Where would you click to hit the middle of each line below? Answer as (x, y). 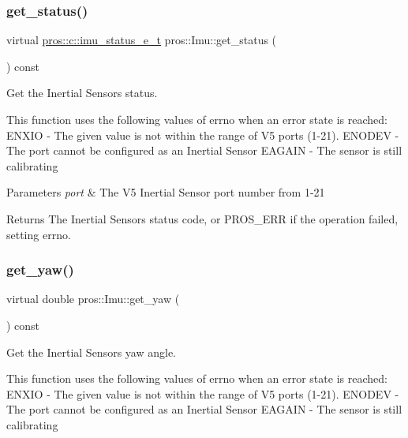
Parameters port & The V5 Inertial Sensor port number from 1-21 (166, 192)
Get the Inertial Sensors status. (82, 93)
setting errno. (39, 234)
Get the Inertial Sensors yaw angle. (91, 352)
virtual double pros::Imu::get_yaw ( (93, 299)
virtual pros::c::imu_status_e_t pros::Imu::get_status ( (142, 40)
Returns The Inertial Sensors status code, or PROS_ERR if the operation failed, (202, 218)
